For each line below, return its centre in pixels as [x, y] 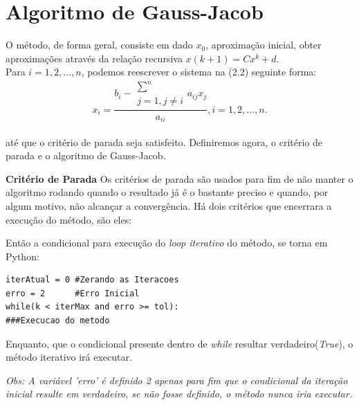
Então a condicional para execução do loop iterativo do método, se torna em [167, 243]
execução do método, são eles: [69, 219]
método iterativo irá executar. [69, 357]
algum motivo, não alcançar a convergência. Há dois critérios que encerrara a [169, 205]
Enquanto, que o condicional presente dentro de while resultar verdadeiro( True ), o [179, 343]
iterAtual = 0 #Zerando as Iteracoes [92, 280]
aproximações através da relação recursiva [94, 58]
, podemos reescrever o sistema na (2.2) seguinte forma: [199, 72]
